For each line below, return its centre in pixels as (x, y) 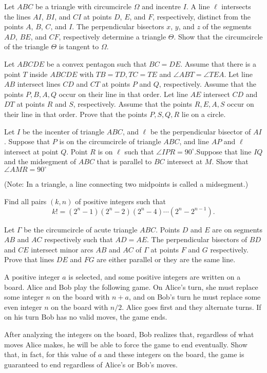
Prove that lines (29, 259)
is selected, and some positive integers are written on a (155, 276)
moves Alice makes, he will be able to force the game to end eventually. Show (126, 344)
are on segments (237, 229)
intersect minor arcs (62, 249)
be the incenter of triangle (63, 131)
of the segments (227, 26)
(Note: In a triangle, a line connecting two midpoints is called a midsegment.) (126, 184)
